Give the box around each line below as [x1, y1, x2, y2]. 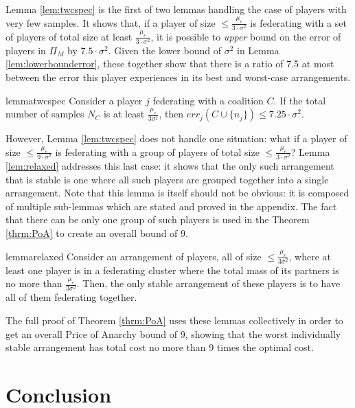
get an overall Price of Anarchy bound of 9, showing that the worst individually [5, 326, 341, 341]
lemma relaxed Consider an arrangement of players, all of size [5, 249, 262, 263]
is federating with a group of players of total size [55, 144, 260, 159]
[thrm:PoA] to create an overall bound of [5, 225, 178, 240]
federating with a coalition [152, 93, 264, 107]
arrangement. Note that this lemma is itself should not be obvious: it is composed [5, 185, 350, 200]
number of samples [5, 106, 84, 121]
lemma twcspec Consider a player [5, 93, 143, 107]
